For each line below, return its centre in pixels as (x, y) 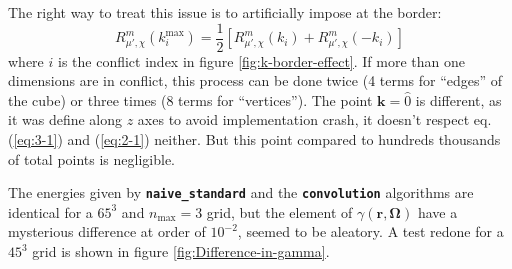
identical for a (50, 211)
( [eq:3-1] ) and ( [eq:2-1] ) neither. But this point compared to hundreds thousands (254, 139)
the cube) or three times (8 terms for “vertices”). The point (190, 99)
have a (437, 211)
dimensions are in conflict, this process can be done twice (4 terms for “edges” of (255, 80)
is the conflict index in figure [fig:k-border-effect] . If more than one (261, 60)
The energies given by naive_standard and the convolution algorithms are (241, 192)
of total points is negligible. (92, 158)
